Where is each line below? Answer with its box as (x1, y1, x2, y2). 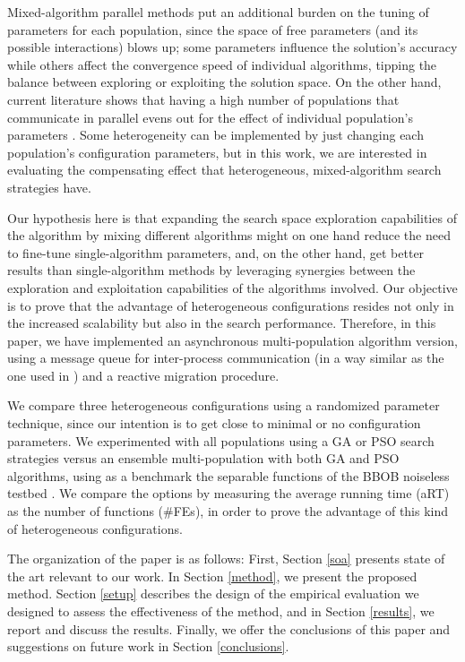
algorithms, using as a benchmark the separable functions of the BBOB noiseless (7, 466, 450, 485)
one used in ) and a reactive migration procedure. (7, 365, 280, 384)
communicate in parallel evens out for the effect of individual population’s (7, 107, 413, 126)
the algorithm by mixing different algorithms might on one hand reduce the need (7, 226, 451, 245)
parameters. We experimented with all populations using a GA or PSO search (7, 431, 435, 450)
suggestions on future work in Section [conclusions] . (7, 637, 289, 656)
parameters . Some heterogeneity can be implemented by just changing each (7, 125, 424, 144)
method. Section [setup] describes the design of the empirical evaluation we (7, 584, 419, 603)
